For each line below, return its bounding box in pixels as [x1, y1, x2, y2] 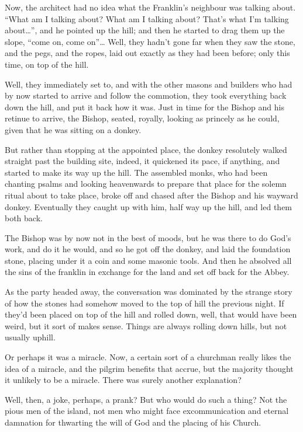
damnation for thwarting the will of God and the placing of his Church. [5, 416, 261, 428]
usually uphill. [5, 331, 56, 343]
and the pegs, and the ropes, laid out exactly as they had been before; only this [5, 47, 290, 59]
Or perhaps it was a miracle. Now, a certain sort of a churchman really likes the [5, 351, 291, 363]
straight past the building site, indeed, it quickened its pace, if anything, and [5, 155, 280, 167]
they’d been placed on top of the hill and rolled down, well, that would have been [5, 308, 297, 320]
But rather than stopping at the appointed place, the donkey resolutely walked [5, 143, 287, 155]
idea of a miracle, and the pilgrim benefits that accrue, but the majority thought [5, 362, 294, 374]
